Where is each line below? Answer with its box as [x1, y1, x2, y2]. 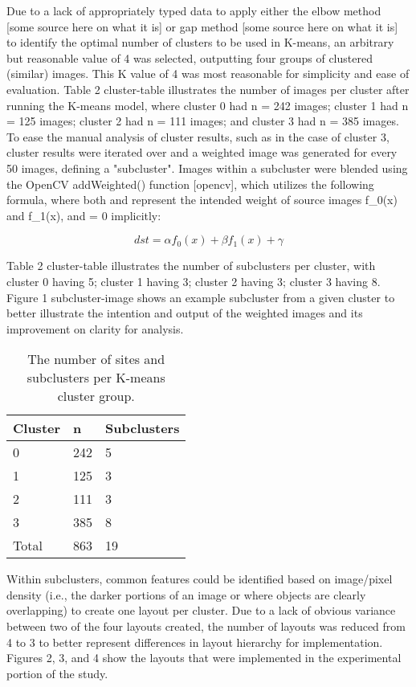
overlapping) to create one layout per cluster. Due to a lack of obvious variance [6, 602, 396, 619]
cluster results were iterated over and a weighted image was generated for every [6, 144, 398, 161]
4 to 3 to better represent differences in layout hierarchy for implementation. [6, 633, 383, 650]
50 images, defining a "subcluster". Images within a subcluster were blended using [6, 159, 408, 176]
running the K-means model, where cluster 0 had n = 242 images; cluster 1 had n [6, 96, 409, 113]
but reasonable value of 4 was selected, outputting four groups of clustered [6, 49, 373, 66]
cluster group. [57, 386, 135, 406]
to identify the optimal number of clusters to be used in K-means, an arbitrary [6, 34, 394, 51]
